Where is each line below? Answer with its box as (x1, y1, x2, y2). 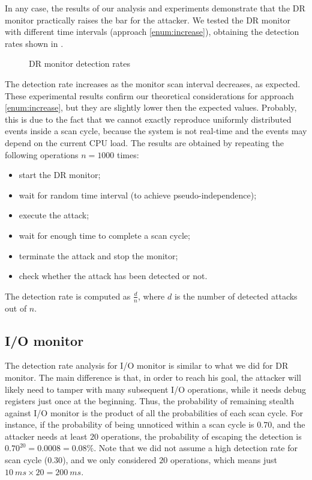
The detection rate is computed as (5, 289, 131, 302)
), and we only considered (62, 454, 157, 466)
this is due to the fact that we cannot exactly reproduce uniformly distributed (5, 112, 292, 125)
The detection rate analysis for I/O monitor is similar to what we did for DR (5, 359, 289, 372)
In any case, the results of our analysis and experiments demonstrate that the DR (5, 2, 305, 14)
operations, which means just (170, 454, 277, 466)
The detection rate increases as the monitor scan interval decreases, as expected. (5, 77, 301, 90)
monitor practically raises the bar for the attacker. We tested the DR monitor (5, 13, 291, 26)
